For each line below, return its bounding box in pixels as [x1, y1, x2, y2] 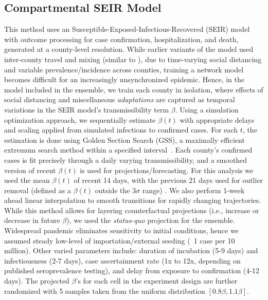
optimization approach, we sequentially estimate [4, 114, 156, 125]
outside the [95, 184, 130, 195]
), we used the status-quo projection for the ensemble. [66, 215, 235, 226]
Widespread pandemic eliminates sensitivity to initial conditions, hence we [4, 225, 239, 236]
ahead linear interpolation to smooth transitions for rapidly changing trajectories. [4, 195, 261, 205]
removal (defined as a [4, 184, 71, 195]
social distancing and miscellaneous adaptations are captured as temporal [4, 94, 235, 105]
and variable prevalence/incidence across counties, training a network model [4, 64, 244, 74]
